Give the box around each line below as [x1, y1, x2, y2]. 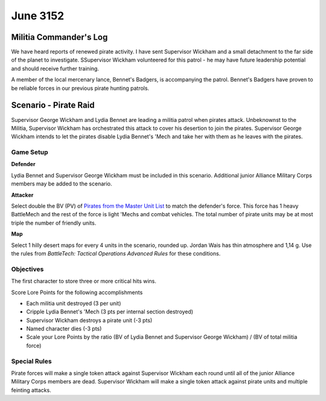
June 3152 [11, 9, 65, 22]
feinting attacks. [11, 387, 51, 394]
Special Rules [11, 357, 52, 365]
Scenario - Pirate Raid [11, 100, 95, 111]
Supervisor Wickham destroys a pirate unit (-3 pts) [26, 316, 153, 324]
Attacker [11, 191, 34, 199]
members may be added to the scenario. [11, 180, 112, 187]
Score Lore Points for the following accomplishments [11, 289, 143, 296]
